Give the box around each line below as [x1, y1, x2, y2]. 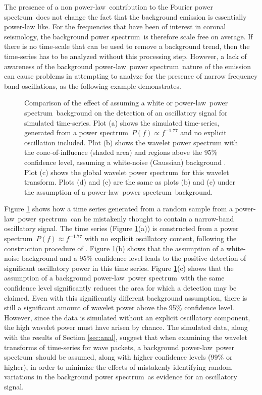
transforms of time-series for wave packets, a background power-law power [4, 342, 234, 352]
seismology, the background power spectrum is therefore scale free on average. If [4, 31, 253, 41]
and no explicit [180, 127, 227, 138]
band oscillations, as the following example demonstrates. [4, 80, 181, 91]
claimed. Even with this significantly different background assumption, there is [4, 292, 247, 303]
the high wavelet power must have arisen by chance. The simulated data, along [4, 322, 248, 332]
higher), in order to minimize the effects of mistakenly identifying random [4, 361, 232, 372]
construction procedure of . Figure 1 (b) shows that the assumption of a [4, 243, 224, 253]
